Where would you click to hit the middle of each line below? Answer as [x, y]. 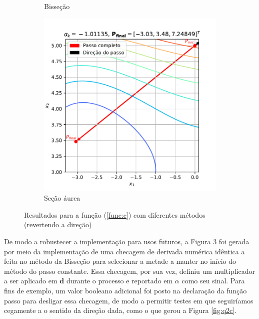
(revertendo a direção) [58, 224]
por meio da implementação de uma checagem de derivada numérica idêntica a [124, 251]
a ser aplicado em [31, 281]
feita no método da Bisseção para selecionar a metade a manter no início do [120, 261]
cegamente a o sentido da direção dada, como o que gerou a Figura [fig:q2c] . [120, 310]
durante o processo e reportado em [119, 281]
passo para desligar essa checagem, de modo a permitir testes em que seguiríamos [129, 300]
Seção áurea [62, 198]
